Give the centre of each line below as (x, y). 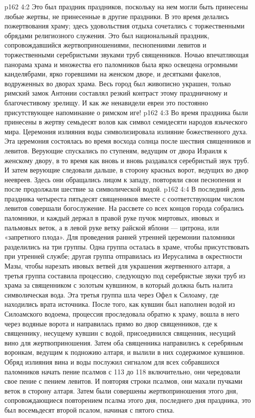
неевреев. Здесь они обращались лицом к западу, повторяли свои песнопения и (123, 179)
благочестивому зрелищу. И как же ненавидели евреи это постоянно (106, 102)
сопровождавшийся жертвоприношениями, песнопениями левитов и (105, 45)
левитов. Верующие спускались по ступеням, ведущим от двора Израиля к (116, 150)
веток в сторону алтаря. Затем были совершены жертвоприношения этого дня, (121, 390)
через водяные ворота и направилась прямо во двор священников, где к (111, 323)
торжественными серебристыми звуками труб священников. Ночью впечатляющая (127, 54)
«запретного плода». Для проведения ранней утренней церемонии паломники (120, 237)
